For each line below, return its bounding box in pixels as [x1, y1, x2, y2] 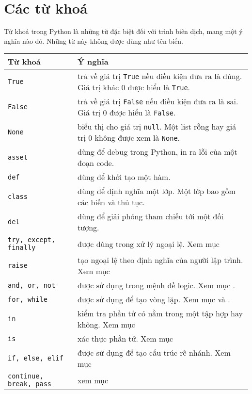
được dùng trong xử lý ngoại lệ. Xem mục [78, 238, 220, 249]
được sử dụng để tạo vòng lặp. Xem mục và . [78, 294, 230, 305]
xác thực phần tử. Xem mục [78, 333, 173, 345]
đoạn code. [78, 157, 114, 169]
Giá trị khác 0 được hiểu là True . [78, 82, 190, 93]
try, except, [8, 236, 56, 244]
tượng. [78, 222, 99, 233]
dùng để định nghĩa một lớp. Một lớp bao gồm [78, 185, 236, 197]
